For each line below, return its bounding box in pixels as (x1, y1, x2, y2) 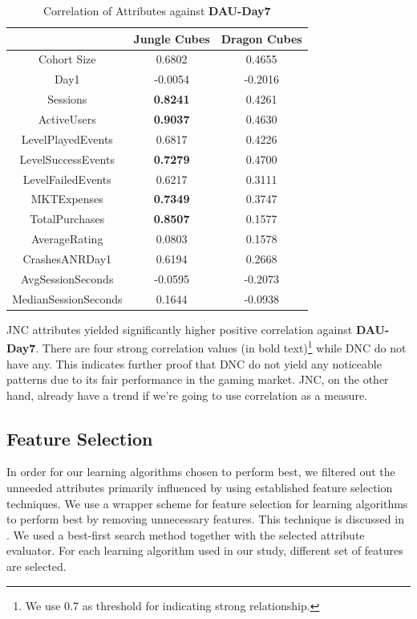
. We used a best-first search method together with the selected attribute (6, 526, 365, 543)
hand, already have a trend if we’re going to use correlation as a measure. (6, 386, 368, 403)
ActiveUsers (38, 110, 96, 127)
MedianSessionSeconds (12, 290, 123, 307)
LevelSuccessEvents (19, 150, 115, 167)
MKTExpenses (30, 190, 103, 207)
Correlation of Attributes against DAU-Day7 (43, 2, 271, 18)
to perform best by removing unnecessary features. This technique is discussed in (6, 511, 404, 527)
